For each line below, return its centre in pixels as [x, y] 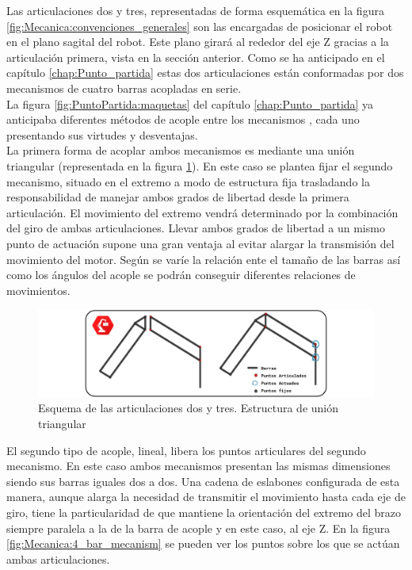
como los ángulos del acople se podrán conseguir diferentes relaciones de [181, 275]
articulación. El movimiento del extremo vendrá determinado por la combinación [202, 212]
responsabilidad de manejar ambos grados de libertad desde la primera [178, 197]
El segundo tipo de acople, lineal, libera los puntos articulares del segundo [186, 450]
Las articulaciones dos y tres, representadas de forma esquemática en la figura [195, 10]
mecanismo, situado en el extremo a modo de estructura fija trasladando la [188, 181]
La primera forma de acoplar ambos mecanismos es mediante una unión [181, 150]
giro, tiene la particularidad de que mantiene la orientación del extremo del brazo [204, 512]
